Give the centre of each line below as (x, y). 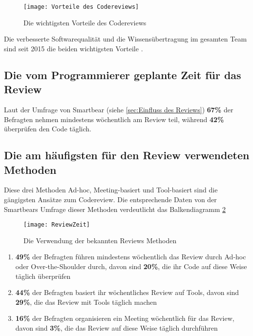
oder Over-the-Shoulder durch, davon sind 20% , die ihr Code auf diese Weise (131, 266)
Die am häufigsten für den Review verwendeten (127, 155)
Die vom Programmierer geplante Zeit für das (123, 74)
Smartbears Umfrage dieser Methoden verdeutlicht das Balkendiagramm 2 (115, 209)
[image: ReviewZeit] (57, 225)
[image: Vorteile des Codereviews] (81, 7)
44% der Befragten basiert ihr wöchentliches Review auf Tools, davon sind (127, 292)
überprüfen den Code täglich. (48, 129)
